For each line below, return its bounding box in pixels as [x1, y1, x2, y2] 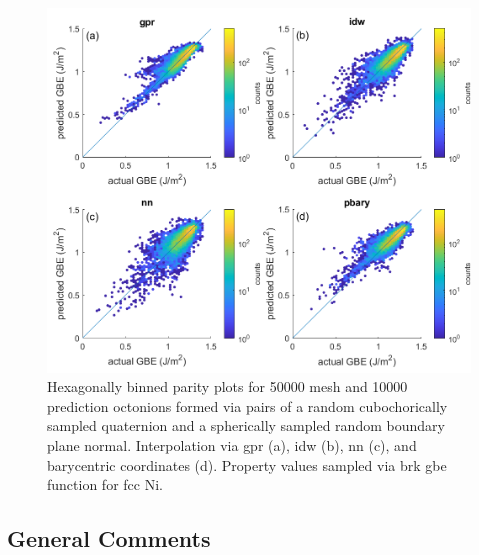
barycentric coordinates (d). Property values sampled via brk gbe [47, 454, 447, 475]
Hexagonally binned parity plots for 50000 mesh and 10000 [47, 376, 408, 397]
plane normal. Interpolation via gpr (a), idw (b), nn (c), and [47, 435, 417, 456]
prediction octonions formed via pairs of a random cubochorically [47, 395, 448, 416]
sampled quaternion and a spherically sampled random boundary [47, 415, 445, 436]
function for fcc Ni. [47, 474, 163, 495]
